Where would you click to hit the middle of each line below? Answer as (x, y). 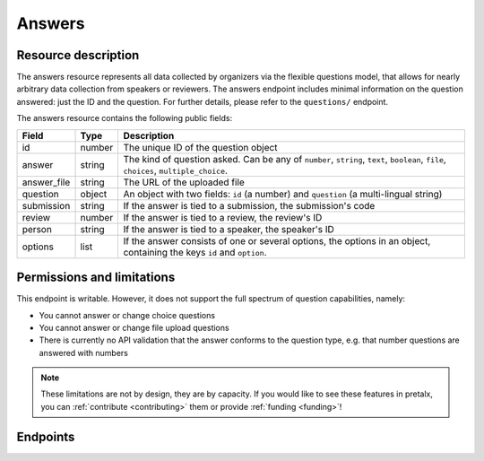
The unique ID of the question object (200, 147)
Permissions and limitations (96, 278)
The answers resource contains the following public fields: (125, 118)
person (37, 229)
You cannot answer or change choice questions (127, 315)
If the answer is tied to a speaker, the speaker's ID (229, 229)
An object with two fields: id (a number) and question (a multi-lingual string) (283, 194)
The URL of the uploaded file (184, 182)
